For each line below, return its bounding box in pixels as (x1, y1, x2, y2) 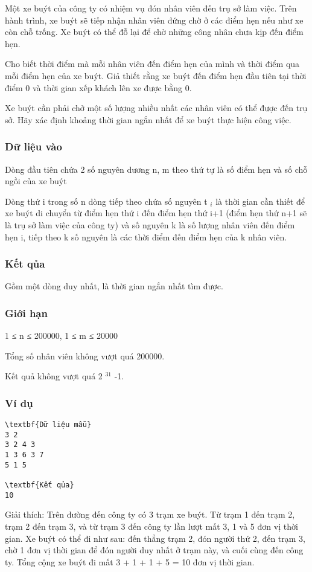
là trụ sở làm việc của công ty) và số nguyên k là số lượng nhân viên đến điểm (5, 218, 295, 231)
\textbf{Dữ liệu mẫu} (5, 420, 92, 429)
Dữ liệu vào (5, 139, 62, 154)
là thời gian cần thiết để (215, 194, 305, 207)
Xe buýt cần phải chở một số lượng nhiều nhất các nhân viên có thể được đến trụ (5, 101, 308, 114)
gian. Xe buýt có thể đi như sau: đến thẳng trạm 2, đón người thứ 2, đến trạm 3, (5, 532, 305, 544)
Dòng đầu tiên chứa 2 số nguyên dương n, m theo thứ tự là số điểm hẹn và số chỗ (5, 162, 308, 175)
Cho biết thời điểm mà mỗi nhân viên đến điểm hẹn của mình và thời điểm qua (5, 57, 300, 70)
